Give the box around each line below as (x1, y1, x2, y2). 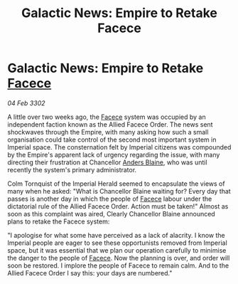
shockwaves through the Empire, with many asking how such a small (7, 127, 209, 136)
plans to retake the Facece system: (7, 217, 110, 226)
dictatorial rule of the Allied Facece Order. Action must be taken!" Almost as (7, 201, 229, 211)
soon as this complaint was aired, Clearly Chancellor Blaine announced (7, 209, 215, 218)
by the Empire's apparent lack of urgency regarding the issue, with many (7, 150, 220, 159)
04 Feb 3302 (7, 98, 45, 107)
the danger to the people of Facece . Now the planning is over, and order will (7, 253, 230, 262)
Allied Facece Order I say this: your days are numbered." (7, 268, 173, 277)
